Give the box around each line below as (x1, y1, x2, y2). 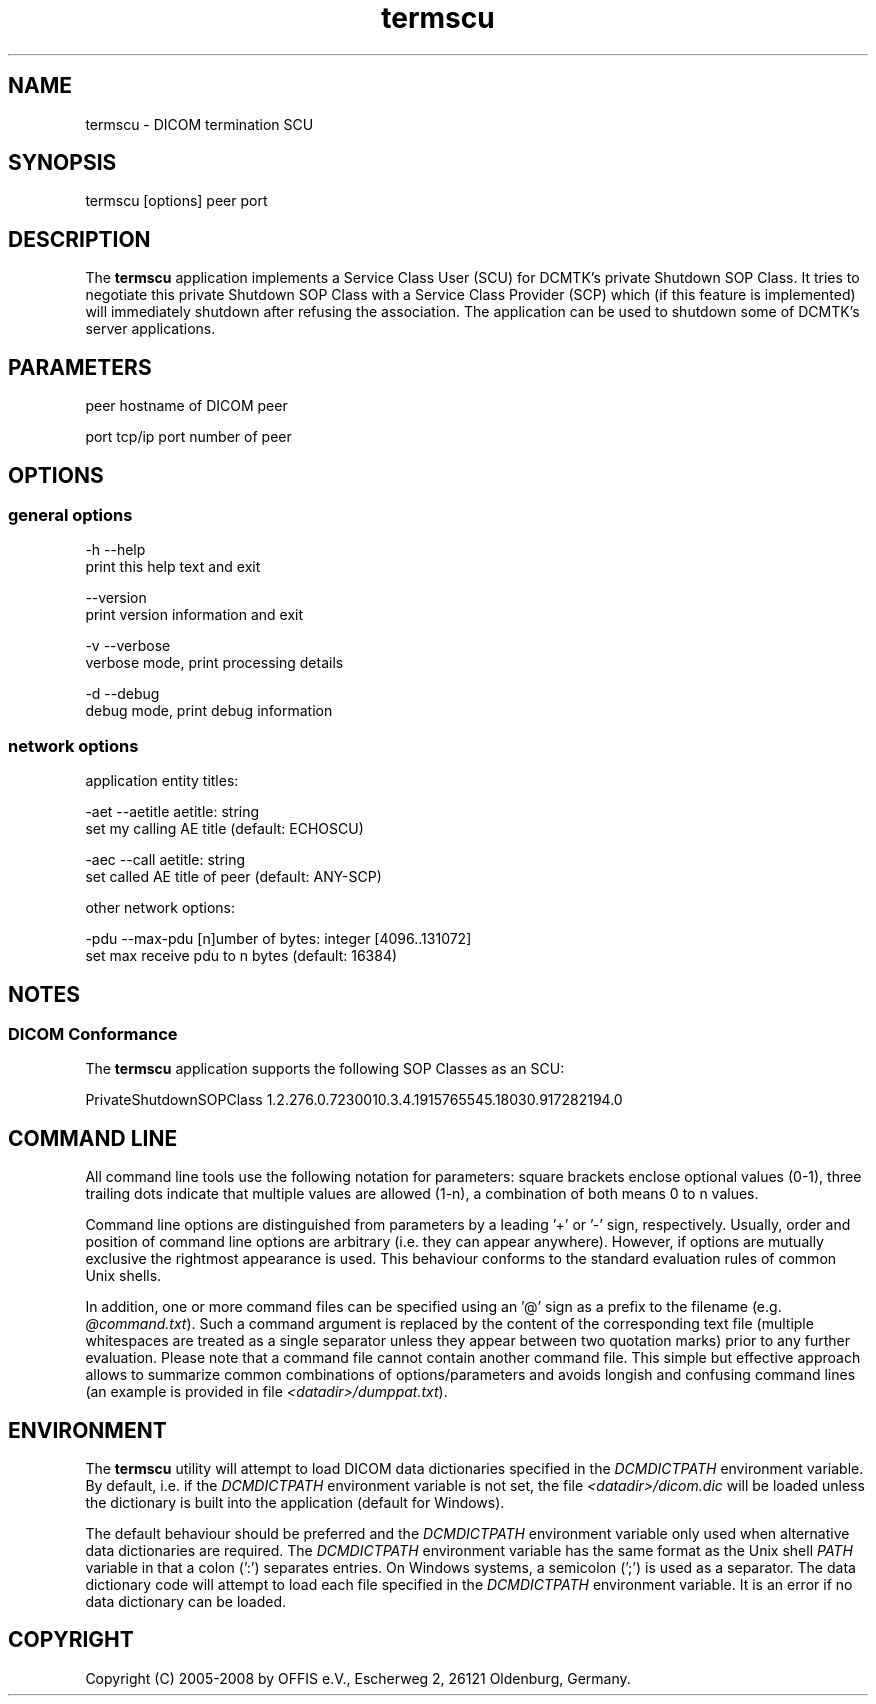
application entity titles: (85, 772, 239, 790)
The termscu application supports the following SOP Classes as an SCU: (85, 1060, 565, 1078)
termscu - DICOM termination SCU (85, 115, 314, 133)
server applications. (85, 320, 216, 338)
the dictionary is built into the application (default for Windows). (85, 1494, 505, 1511)
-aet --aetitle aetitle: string (85, 803, 260, 821)
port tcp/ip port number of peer (85, 428, 292, 446)
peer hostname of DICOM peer (85, 397, 288, 415)
